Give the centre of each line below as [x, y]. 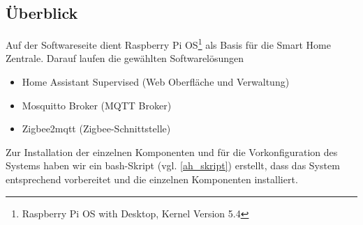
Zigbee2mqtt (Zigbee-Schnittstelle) [96, 129]
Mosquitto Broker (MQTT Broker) [97, 105]
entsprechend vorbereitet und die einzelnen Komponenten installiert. [152, 179]
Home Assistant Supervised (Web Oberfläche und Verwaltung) [156, 82]
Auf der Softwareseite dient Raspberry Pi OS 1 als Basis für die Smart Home [168, 44]
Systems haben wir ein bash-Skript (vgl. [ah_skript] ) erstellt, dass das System [173, 165]
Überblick [42, 13]
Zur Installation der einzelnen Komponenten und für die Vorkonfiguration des [172, 152]
